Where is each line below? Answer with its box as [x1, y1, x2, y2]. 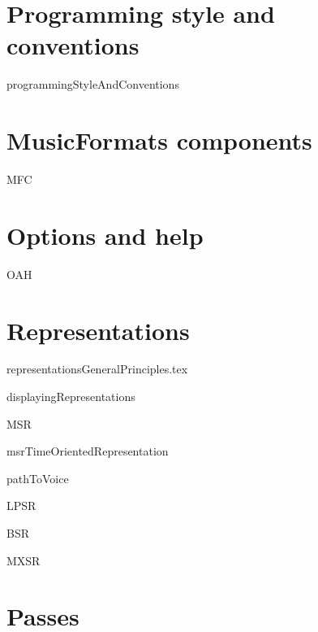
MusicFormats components [6, 124, 312, 157]
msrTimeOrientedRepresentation [6, 442, 169, 460]
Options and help [6, 218, 204, 251]
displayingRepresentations [6, 388, 135, 405]
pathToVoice [6, 469, 69, 486]
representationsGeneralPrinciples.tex [6, 360, 188, 377]
